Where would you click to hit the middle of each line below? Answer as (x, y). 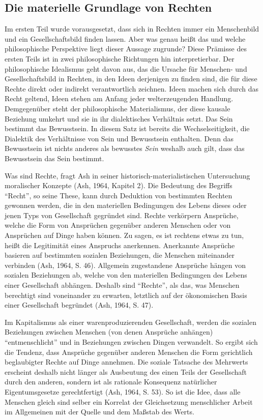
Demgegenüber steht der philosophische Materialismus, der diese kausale (118, 108)
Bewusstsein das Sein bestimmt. (54, 158)
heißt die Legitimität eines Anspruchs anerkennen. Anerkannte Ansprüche (120, 245)
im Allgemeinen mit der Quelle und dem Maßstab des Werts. (99, 412)
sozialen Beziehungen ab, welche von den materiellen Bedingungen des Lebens (126, 275)
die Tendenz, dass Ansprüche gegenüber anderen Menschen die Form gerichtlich (129, 352)
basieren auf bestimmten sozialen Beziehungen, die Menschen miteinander (120, 255)
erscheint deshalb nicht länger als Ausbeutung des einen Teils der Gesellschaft (126, 371)
